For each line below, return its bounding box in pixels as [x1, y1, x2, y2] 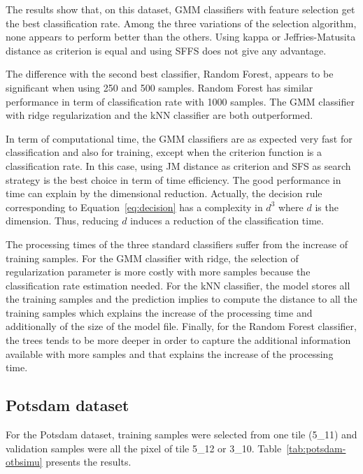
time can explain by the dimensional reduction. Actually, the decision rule [6, 186, 322, 201]
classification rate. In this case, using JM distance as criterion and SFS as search [6, 158, 351, 173]
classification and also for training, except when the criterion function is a [6, 145, 322, 159]
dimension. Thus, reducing [6, 213, 119, 228]
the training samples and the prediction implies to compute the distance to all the [6, 292, 357, 306]
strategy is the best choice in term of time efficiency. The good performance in [6, 172, 341, 187]
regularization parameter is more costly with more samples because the [6, 264, 311, 279]
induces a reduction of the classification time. [130, 213, 324, 228]
